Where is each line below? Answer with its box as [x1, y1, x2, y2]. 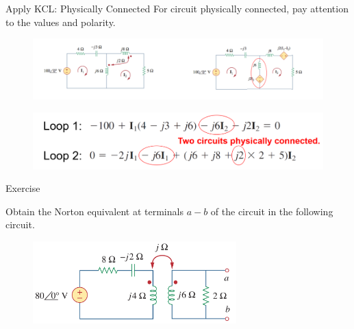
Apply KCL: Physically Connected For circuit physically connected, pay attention [5, 1, 349, 15]
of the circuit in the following [210, 204, 333, 218]
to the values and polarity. [5, 14, 116, 29]
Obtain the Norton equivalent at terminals [5, 204, 184, 218]
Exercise [5, 181, 40, 195]
